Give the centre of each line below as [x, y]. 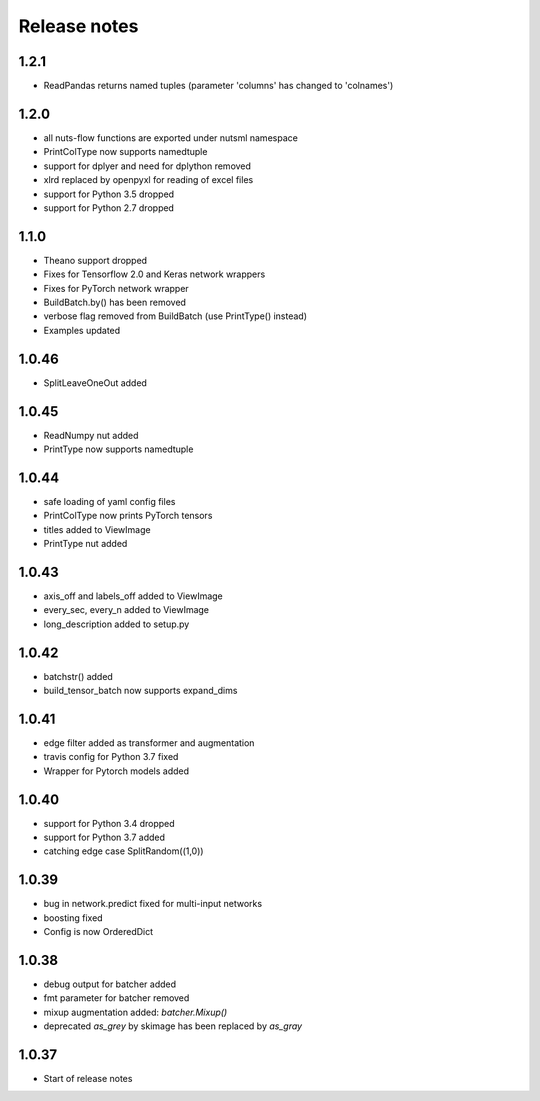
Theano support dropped [95, 260]
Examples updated [82, 330]
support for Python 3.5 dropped [109, 194]
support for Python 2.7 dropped [109, 207]
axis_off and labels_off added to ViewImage [133, 596]
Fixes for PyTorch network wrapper [116, 288]
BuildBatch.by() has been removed [115, 302]
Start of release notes [88, 1079]
